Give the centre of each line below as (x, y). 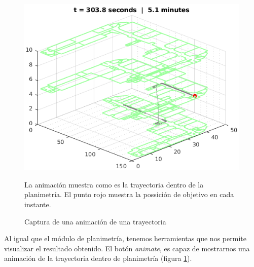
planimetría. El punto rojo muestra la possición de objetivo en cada (129, 194)
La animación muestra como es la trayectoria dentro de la (114, 184)
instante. (38, 204)
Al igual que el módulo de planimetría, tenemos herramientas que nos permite (125, 238)
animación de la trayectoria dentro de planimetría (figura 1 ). (98, 258)
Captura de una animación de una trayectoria (95, 221)
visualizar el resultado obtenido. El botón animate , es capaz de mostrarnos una (127, 248)
